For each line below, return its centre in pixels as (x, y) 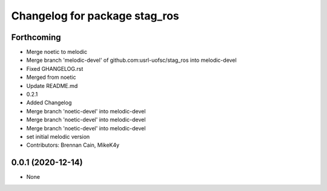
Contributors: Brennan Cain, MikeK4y (73, 145)
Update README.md (52, 85)
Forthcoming (36, 37)
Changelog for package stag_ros (95, 16)
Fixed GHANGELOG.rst (55, 69)
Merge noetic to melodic (57, 52)
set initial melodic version (58, 136)
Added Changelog (49, 102)
